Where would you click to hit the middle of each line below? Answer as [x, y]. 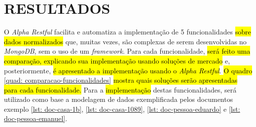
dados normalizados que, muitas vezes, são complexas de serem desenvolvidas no [125, 41]
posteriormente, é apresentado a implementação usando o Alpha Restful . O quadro [128, 70]
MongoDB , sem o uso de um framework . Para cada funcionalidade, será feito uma [127, 51]
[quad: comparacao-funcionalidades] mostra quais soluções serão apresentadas [121, 80]
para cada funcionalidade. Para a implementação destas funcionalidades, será [120, 89]
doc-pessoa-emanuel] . [36, 118]
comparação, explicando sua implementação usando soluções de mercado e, [117, 60]
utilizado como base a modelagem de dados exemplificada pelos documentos [119, 99]
